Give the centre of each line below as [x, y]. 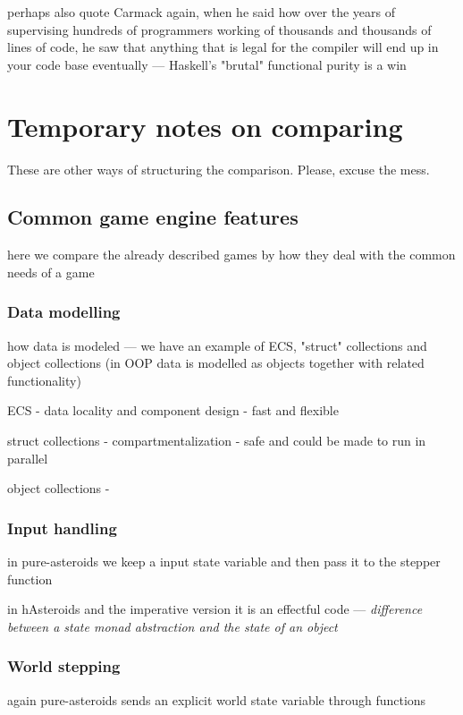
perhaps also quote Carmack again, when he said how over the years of [202, 12]
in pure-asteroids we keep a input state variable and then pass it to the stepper [224, 562]
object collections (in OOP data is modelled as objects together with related [216, 363]
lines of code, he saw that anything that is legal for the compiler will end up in [223, 47]
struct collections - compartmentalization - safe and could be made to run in [217, 441]
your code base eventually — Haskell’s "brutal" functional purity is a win [207, 64]
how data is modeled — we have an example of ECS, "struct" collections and [217, 345]
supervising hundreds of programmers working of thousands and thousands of [219, 29]
